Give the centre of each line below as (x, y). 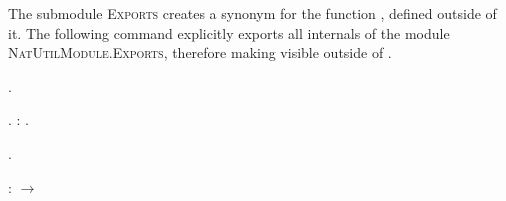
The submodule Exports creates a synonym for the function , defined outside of (252, 13)
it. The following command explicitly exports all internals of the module (229, 32)
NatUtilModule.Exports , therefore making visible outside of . (200, 52)
